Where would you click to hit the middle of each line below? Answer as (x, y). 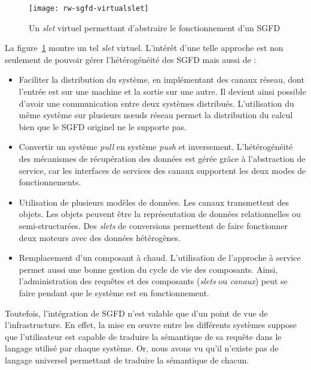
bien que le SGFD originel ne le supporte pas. (103, 126)
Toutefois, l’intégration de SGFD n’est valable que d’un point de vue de (136, 313)
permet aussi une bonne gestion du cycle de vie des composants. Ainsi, (148, 269)
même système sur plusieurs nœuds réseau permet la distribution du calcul (156, 115)
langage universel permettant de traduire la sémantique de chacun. (127, 360)
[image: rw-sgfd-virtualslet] (89, 8)
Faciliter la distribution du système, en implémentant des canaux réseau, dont (161, 79)
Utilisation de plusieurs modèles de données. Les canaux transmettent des (154, 202)
